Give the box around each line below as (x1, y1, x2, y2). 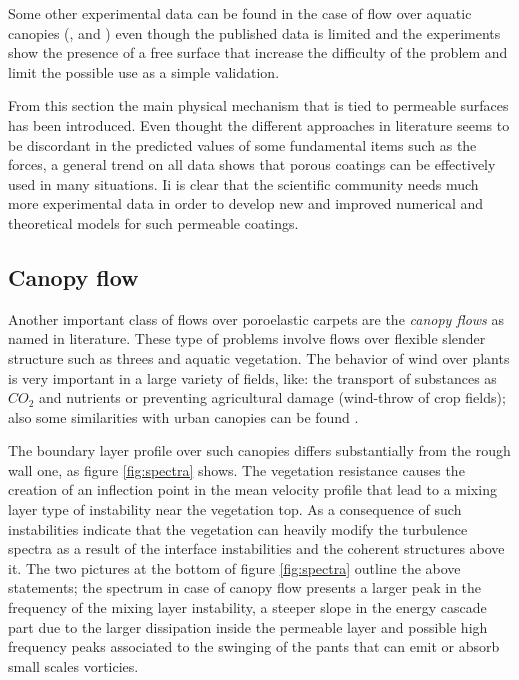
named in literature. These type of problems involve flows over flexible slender (8, 328, 486, 349)
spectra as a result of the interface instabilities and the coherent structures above (8, 538, 505, 559)
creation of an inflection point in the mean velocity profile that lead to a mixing (8, 479, 497, 500)
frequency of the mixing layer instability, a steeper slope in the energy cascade (8, 597, 487, 618)
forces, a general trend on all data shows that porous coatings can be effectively (8, 154, 496, 175)
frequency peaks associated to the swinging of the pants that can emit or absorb (8, 636, 500, 657)
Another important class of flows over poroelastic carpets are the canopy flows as (8, 308, 505, 329)
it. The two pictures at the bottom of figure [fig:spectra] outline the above (8, 557, 461, 578)
